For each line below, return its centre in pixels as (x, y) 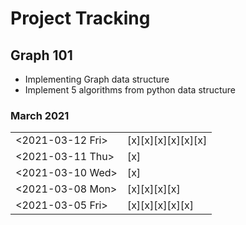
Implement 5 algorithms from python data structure (130, 90)
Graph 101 (41, 55)
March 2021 (40, 115)
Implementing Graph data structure (97, 79)
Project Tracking (80, 18)
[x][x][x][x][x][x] (167, 140)
